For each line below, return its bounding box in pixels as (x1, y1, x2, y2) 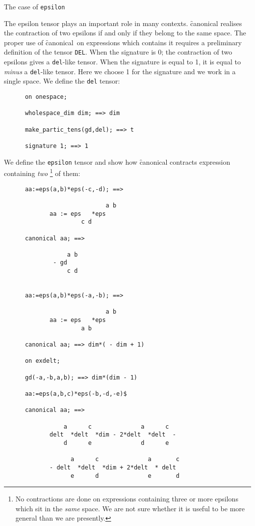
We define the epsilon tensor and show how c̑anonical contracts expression (4, 156, 230, 167)
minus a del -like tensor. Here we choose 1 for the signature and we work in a (4, 66, 236, 76)
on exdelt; (25, 357, 60, 365)
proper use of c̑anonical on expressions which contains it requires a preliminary (4, 37, 242, 47)
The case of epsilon (4, 1, 65, 11)
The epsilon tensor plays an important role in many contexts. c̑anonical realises (4, 18, 242, 28)
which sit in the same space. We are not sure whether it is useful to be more (15, 503, 245, 513)
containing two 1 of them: (4, 167, 80, 178)
